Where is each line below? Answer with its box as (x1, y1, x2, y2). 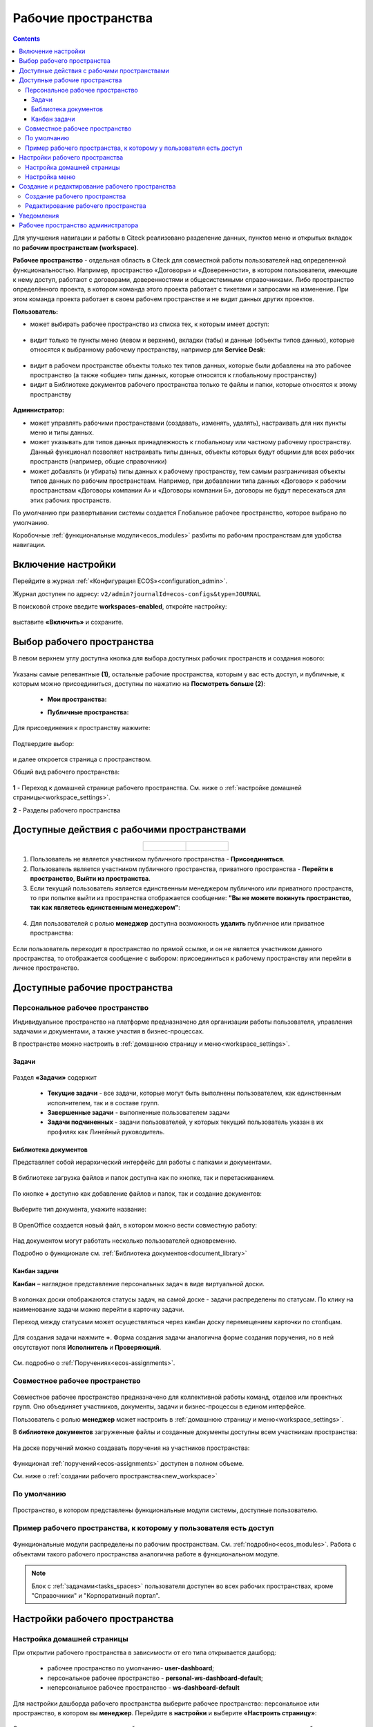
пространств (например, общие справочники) (30, 457, 167, 466)
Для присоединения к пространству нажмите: (12, 724, 151, 732)
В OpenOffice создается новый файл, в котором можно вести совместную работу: (12, 1221, 257, 1229)
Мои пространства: (47, 695, 107, 704)
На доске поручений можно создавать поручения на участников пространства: (12, 1444, 250, 1452)
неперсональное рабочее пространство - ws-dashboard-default (47, 1683, 240, 1692)
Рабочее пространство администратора (19, 221, 139, 229)
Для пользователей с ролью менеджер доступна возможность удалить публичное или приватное (30, 919, 325, 927)
